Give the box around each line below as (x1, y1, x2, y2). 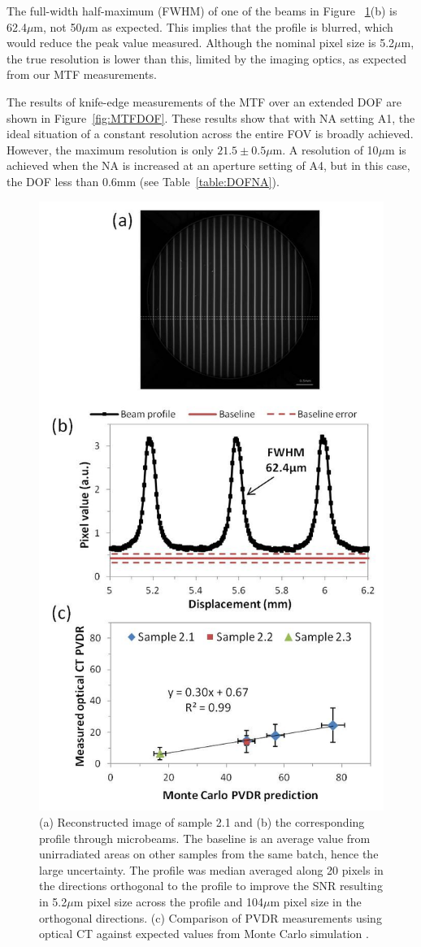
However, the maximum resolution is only (7, 141, 214, 158)
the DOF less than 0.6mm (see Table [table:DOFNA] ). (7, 172, 280, 189)
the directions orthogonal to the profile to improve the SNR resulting (39, 877, 383, 894)
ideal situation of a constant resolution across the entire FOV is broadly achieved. (7, 125, 414, 142)
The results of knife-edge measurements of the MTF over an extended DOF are (7, 93, 401, 110)
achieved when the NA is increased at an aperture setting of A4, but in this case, (7, 157, 410, 174)
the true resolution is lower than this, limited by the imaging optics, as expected (7, 50, 407, 67)
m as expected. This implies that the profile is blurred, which (88, 18, 393, 35)
